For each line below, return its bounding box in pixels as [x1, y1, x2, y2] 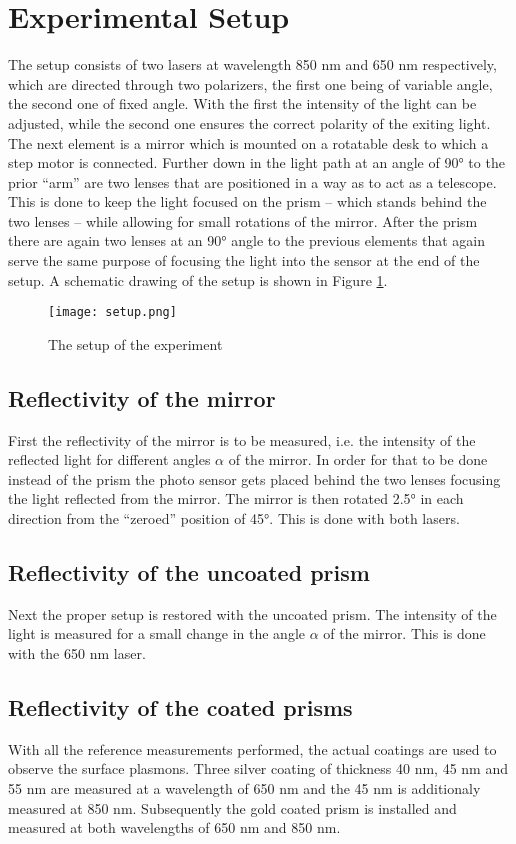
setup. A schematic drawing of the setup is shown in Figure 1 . [8, 269, 388, 290]
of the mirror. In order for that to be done [228, 449, 488, 470]
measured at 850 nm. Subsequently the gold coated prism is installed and [8, 797, 457, 818]
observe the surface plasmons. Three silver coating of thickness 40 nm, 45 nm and [8, 758, 508, 779]
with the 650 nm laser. [8, 643, 146, 664]
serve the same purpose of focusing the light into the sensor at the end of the [8, 250, 480, 271]
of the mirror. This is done [323, 623, 486, 644]
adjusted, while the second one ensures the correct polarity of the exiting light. [8, 112, 491, 133]
